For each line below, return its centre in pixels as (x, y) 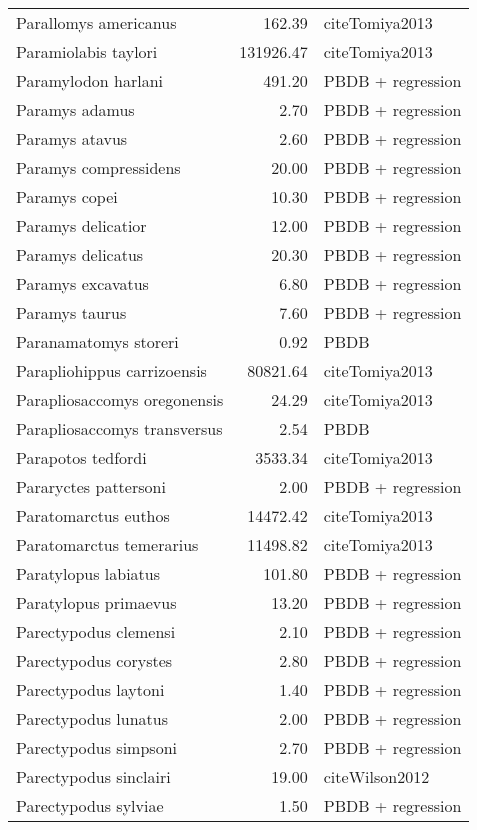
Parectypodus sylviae (90, 805)
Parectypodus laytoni (90, 689)
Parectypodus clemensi (96, 631)
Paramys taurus (71, 312)
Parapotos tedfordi (81, 457)
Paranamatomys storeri (97, 341)
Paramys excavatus (82, 283)
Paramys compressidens (98, 167)
